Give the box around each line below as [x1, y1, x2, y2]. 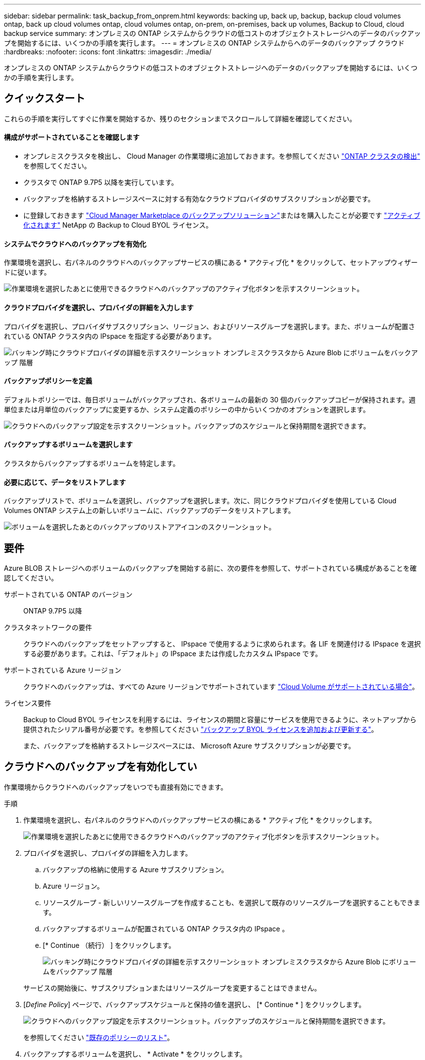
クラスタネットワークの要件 [4, 623, 92, 631]
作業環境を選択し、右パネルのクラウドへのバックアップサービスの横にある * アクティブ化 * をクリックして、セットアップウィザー [4, 258, 418, 267]
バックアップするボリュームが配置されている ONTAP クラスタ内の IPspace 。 [43, 924, 289, 933]
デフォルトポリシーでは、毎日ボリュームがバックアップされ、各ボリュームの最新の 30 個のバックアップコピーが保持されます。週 [4, 395, 416, 404]
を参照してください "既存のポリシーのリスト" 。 [23, 1033, 174, 1042]
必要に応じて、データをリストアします [4, 478, 126, 486]
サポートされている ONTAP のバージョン [4, 590, 132, 598]
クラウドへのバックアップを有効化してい [4, 761, 197, 773]
